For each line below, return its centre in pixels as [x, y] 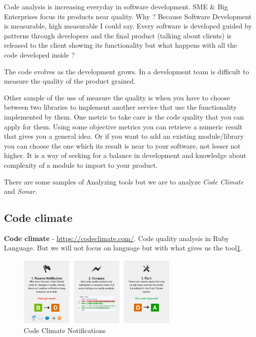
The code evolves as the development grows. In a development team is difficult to [127, 71]
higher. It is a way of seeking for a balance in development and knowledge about [125, 155]
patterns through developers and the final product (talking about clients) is [118, 35]
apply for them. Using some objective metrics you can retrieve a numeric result [123, 126]
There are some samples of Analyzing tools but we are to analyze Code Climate [124, 181]
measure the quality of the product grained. [70, 81]
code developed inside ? [39, 54]
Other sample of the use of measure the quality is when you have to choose [117, 97]
